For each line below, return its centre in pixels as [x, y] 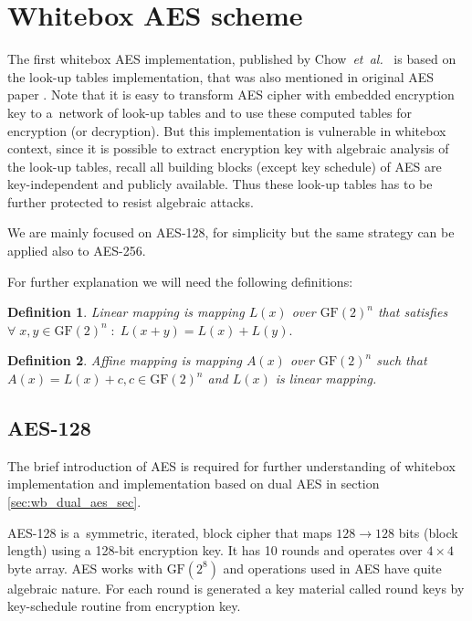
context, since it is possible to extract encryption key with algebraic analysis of [228, 148]
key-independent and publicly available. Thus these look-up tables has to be [220, 184]
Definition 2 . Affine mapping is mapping [125, 360]
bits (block [428, 532]
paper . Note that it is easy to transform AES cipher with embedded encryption [231, 95]
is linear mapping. [326, 379]
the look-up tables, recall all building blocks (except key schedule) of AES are [225, 166]
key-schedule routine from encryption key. [124, 606]
